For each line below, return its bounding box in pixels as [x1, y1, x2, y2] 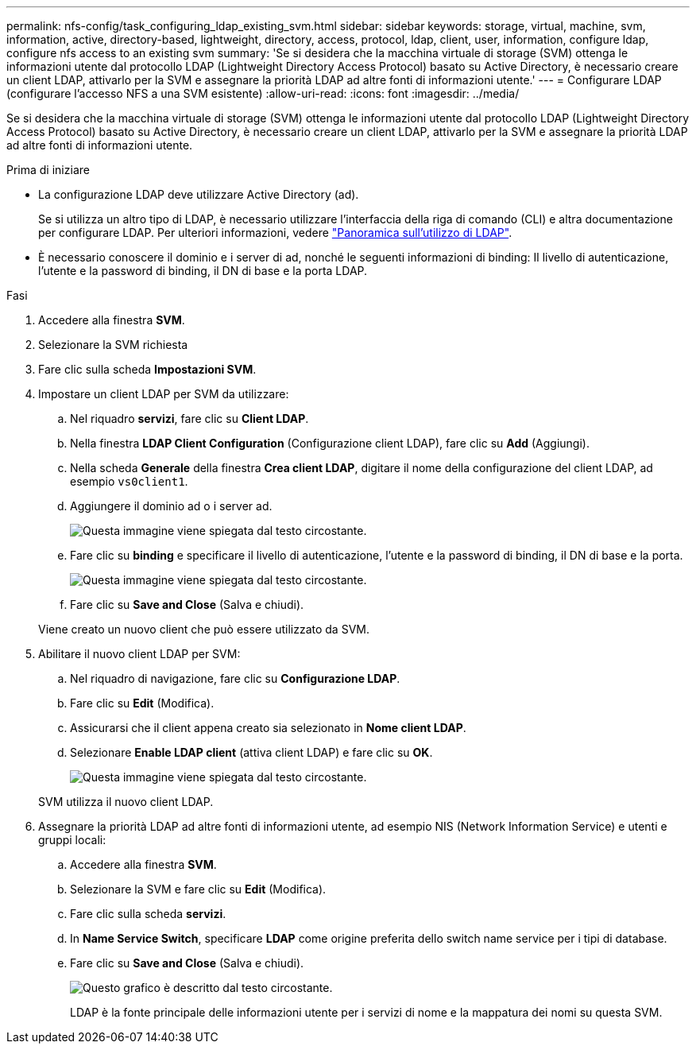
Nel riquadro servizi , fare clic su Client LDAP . [70, 412, 309, 425]
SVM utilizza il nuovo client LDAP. [38, 795, 214, 808]
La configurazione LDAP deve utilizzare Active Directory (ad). [38, 188, 359, 201]
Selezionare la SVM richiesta [38, 338, 188, 351]
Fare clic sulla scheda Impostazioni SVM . [38, 362, 257, 376]
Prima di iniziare [6, 163, 90, 176]
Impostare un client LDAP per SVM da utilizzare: [38, 387, 289, 401]
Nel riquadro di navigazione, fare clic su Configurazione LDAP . [70, 672, 400, 685]
